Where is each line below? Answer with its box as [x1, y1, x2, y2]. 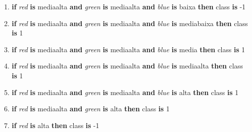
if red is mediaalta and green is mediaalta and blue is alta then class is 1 [11, 87, 239, 97]
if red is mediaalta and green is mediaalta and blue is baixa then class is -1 [11, 1, 246, 11]
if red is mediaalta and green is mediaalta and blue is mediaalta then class [11, 61, 243, 71]
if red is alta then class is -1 [11, 120, 100, 130]
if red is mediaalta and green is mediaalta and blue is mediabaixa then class [11, 18, 248, 28]
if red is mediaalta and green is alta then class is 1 [11, 103, 170, 114]
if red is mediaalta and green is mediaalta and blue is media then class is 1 [11, 44, 245, 54]
